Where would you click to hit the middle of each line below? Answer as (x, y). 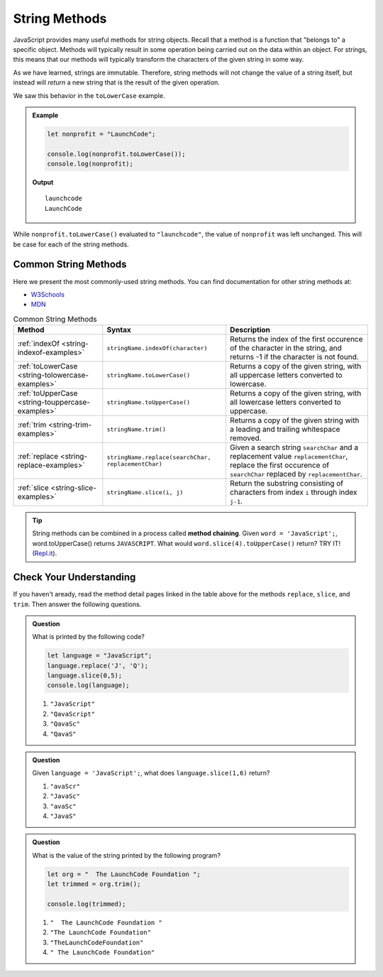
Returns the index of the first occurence (296, 339)
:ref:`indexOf (39, 344)
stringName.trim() (136, 429)
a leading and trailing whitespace (285, 430)
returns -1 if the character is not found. (294, 357)
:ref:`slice (33, 488)
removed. (245, 438)
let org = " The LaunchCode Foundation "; (124, 874)
